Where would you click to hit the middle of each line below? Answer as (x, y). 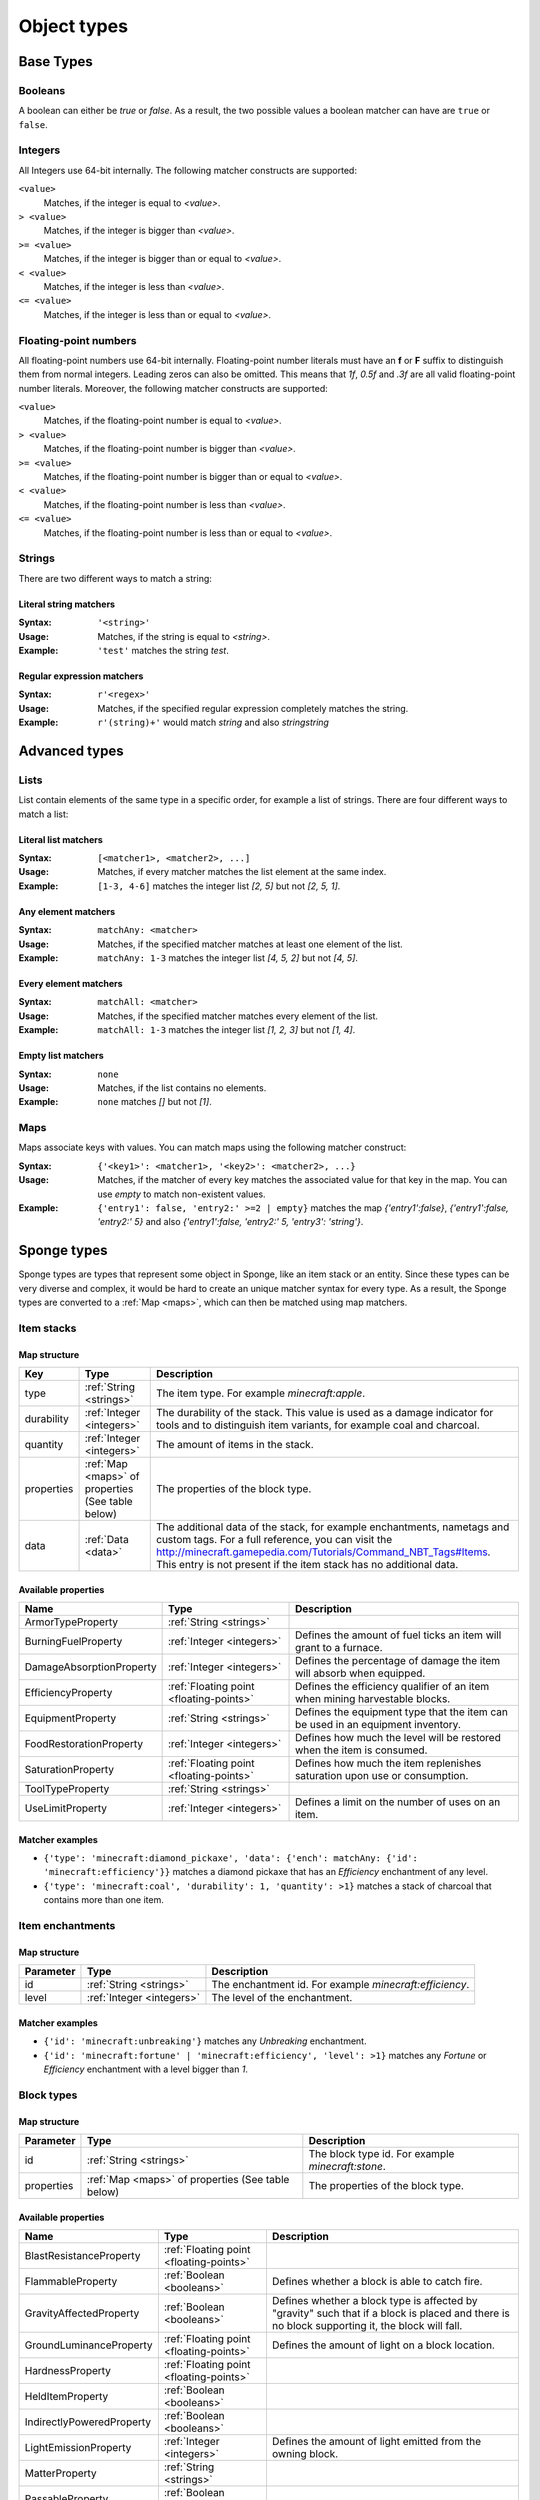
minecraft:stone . (347, 2166)
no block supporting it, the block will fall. (367, 2325)
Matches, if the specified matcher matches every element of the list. (238, 1016)
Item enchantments (67, 1925)
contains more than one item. (103, 1900)
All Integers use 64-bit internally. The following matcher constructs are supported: (187, 170)
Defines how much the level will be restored (398, 1738)
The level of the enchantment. (282, 1998)
